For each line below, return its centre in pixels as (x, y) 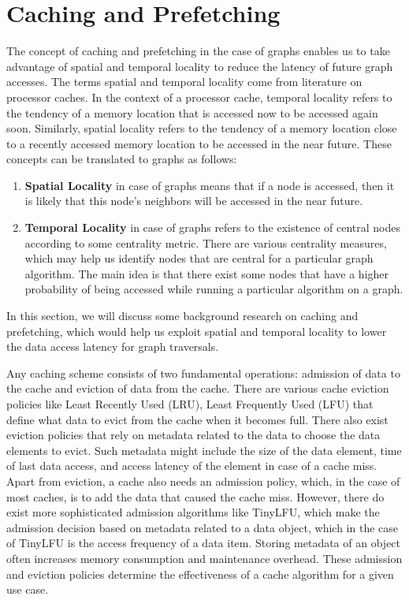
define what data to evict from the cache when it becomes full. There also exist (197, 419)
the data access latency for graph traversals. (113, 347)
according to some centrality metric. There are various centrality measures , (206, 242)
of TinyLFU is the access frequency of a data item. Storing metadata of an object (204, 543)
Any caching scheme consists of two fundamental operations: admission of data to (203, 373)
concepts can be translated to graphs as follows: (122, 159)
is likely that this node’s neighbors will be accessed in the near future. (194, 201)
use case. (28, 589)
